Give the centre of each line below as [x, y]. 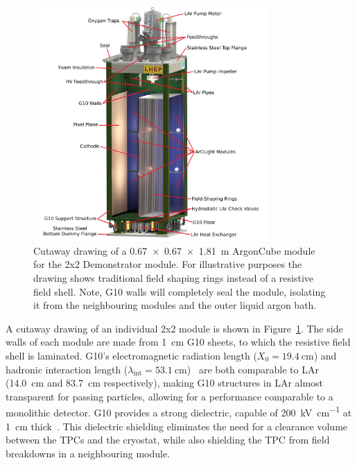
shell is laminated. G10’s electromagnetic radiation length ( [131, 355]
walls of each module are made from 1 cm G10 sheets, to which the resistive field [178, 342]
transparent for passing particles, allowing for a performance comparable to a [169, 396]
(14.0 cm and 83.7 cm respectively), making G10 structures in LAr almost [165, 383]
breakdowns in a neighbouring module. [88, 453]
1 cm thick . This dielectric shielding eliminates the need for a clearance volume [177, 426]
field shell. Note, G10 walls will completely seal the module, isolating [180, 291]
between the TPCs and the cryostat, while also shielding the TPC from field [168, 440]
